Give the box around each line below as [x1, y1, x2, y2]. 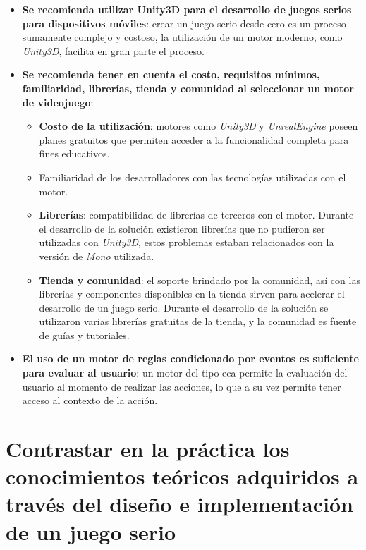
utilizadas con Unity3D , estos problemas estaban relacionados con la [39, 235, 334, 250]
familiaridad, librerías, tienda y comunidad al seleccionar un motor [22, 80, 354, 95]
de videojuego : [22, 94, 94, 109]
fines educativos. [39, 146, 110, 161]
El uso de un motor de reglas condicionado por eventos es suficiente [22, 351, 359, 366]
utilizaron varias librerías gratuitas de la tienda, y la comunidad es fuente [39, 314, 357, 329]
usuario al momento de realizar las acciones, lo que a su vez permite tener [22, 379, 341, 393]
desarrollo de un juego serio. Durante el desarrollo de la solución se [39, 300, 329, 314]
